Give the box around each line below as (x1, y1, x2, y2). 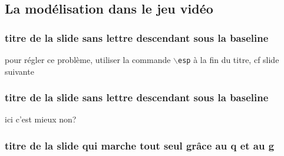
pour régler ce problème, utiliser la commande (5, 54, 171, 65)
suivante (5, 65, 34, 77)
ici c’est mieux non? (5, 113, 77, 125)
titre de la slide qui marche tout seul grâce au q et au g (5, 138, 275, 152)
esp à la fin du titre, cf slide (178, 54, 279, 65)
